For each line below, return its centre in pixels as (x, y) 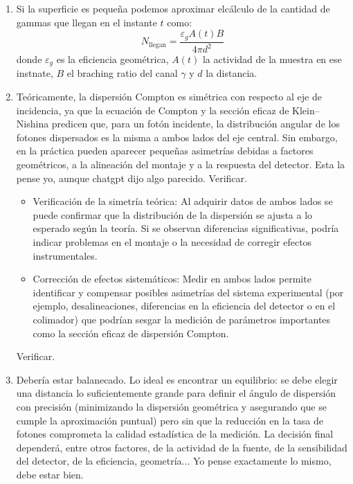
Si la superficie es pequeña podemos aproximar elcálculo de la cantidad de (173, 8)
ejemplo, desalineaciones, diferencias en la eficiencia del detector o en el (184, 306)
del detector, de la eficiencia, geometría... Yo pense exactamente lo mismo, (174, 461)
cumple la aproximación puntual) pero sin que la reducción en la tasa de (170, 420)
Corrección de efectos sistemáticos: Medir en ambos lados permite (172, 279)
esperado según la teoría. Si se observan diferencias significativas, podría (186, 228)
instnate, (35, 73)
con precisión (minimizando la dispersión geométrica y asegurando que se (171, 406)
